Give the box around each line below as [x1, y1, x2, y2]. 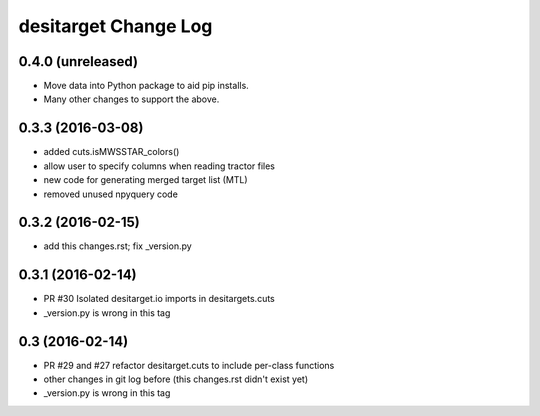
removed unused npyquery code [43, 188, 179, 200]
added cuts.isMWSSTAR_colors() [43, 146, 180, 158]
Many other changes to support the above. [43, 93, 220, 105]
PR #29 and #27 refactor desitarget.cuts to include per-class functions [43, 359, 335, 371]
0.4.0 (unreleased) [18, 53, 139, 70]
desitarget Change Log [18, 15, 213, 37]
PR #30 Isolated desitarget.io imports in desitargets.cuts [43, 293, 275, 305]
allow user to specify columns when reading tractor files [43, 160, 275, 172]
